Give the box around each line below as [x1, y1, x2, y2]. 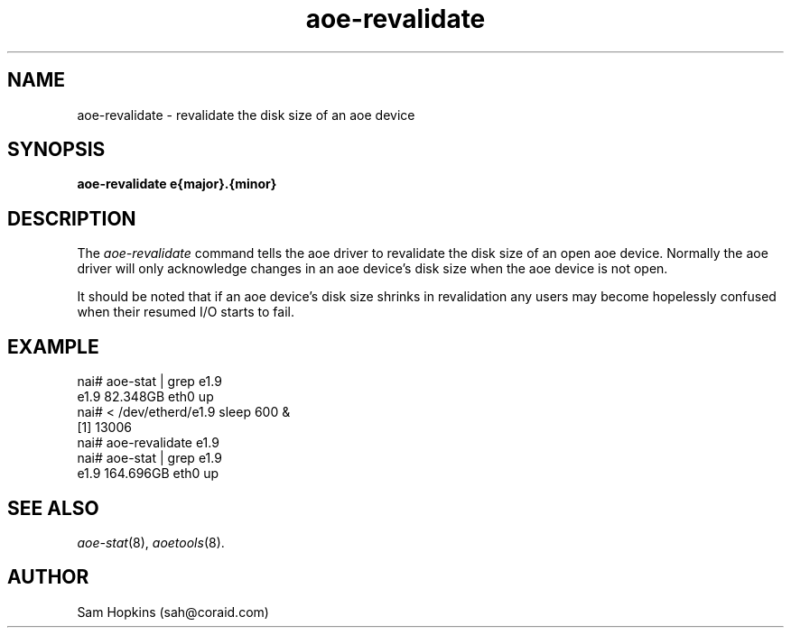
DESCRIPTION [7, 207, 136, 230]
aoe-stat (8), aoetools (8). [77, 534, 225, 550]
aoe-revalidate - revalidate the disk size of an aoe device [77, 106, 415, 123]
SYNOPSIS [7, 138, 106, 161]
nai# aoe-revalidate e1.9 [77, 435, 219, 451]
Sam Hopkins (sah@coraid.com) [77, 603, 269, 620]
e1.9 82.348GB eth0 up [77, 389, 214, 405]
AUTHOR [7, 566, 89, 589]
